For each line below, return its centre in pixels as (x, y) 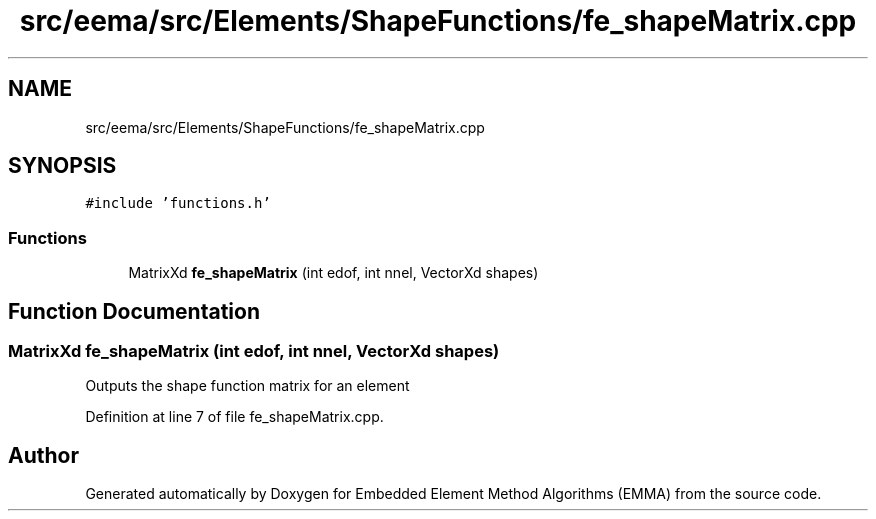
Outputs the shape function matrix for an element (247, 386)
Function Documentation (134, 311)
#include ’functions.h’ (178, 203)
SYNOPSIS (62, 166)
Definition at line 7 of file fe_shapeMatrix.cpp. (234, 417)
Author (43, 455)
